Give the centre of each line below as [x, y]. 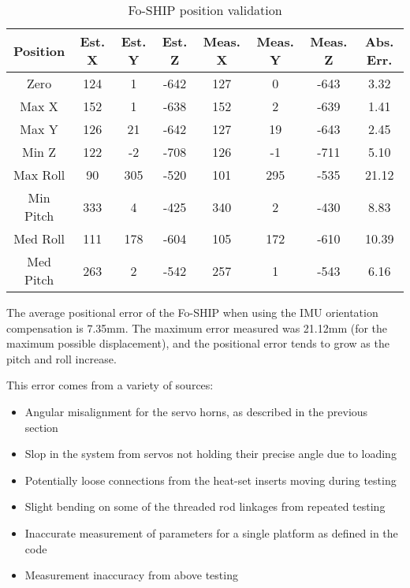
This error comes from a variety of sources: [110, 385]
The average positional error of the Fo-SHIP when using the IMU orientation [192, 312]
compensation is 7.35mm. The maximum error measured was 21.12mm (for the [197, 327]
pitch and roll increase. [61, 358]
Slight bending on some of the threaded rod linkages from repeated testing [205, 506]
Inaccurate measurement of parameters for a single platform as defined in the [211, 532]
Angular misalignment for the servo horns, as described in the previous [196, 411]
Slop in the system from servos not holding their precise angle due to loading [211, 454]
